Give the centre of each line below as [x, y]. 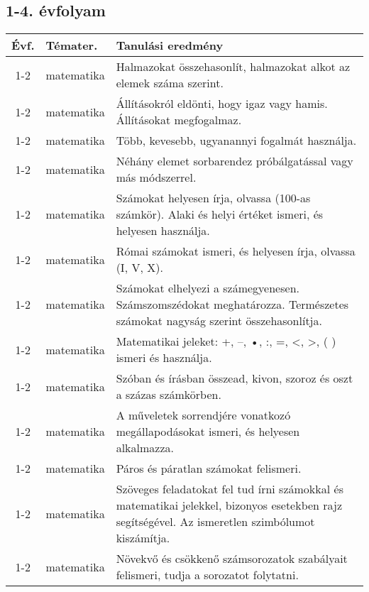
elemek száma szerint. [170, 83]
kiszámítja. [143, 538]
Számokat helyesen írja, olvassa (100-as [213, 198]
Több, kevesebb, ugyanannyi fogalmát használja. [236, 141]
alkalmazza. [145, 448]
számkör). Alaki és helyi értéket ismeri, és [220, 214]
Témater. [72, 45]
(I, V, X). [139, 268]
